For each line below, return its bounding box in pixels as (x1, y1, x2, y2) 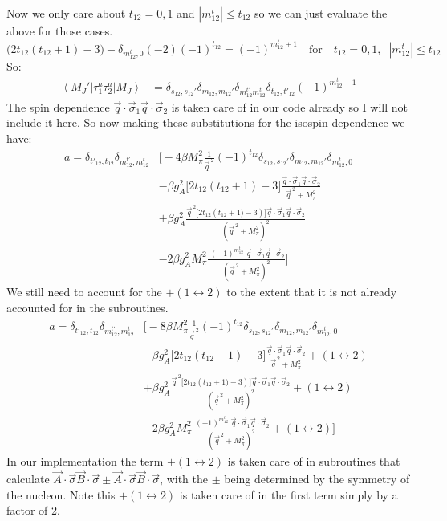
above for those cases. (6, 22, 113, 39)
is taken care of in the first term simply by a (179, 486, 398, 503)
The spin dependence (6, 98, 110, 115)
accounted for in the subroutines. (6, 299, 169, 316)
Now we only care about (6, 5, 126, 21)
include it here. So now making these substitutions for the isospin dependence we (6, 114, 405, 131)
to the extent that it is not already (226, 283, 397, 300)
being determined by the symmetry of (224, 470, 410, 487)
